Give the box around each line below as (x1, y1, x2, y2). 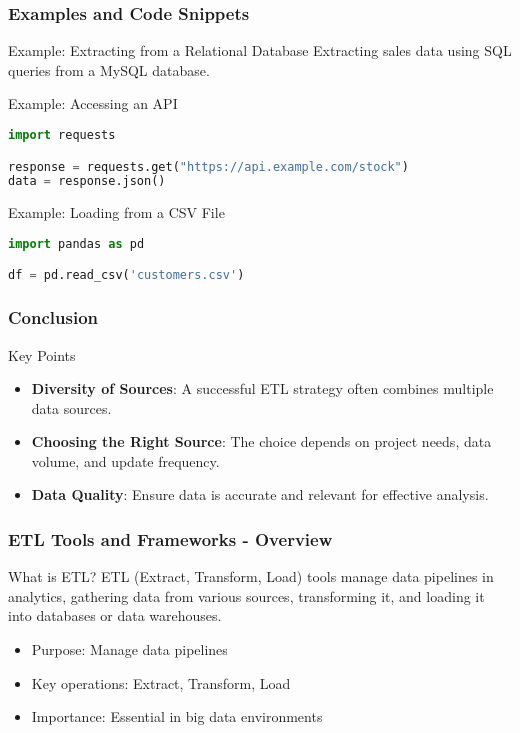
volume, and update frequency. (31, 450, 220, 471)
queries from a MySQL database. (8, 59, 210, 80)
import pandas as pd (8, 236, 145, 251)
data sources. (31, 397, 112, 418)
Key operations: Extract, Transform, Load (31, 672, 291, 693)
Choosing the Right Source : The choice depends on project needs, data (31, 431, 492, 452)
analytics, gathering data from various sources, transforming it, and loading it (8, 585, 485, 606)
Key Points (8, 344, 76, 365)
